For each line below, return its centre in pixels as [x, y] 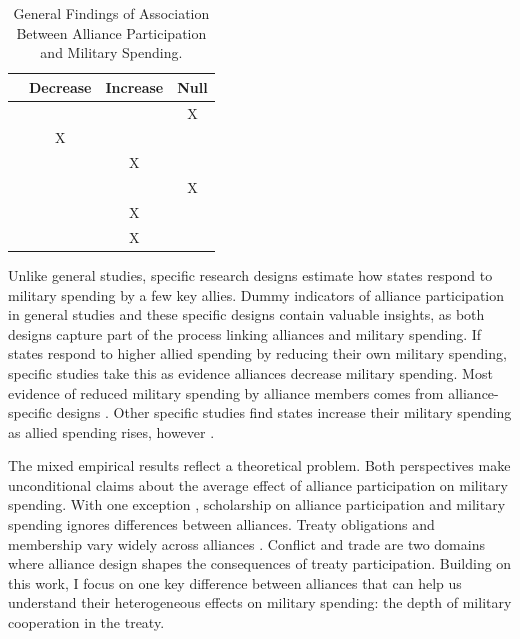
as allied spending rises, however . [111, 431]
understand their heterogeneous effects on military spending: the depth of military [260, 602]
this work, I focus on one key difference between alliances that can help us [235, 582]
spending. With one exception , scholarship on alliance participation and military [257, 504]
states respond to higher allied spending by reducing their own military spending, [257, 353]
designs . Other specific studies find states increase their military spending [284, 412]
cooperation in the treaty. [86, 622]
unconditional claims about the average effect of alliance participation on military [258, 484]
